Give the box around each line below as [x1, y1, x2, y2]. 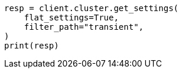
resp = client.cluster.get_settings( [4, 4, 179, 13]
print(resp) [4, 41, 59, 50]
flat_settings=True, [24, 13, 119, 22]
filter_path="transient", [24, 22, 144, 32]
